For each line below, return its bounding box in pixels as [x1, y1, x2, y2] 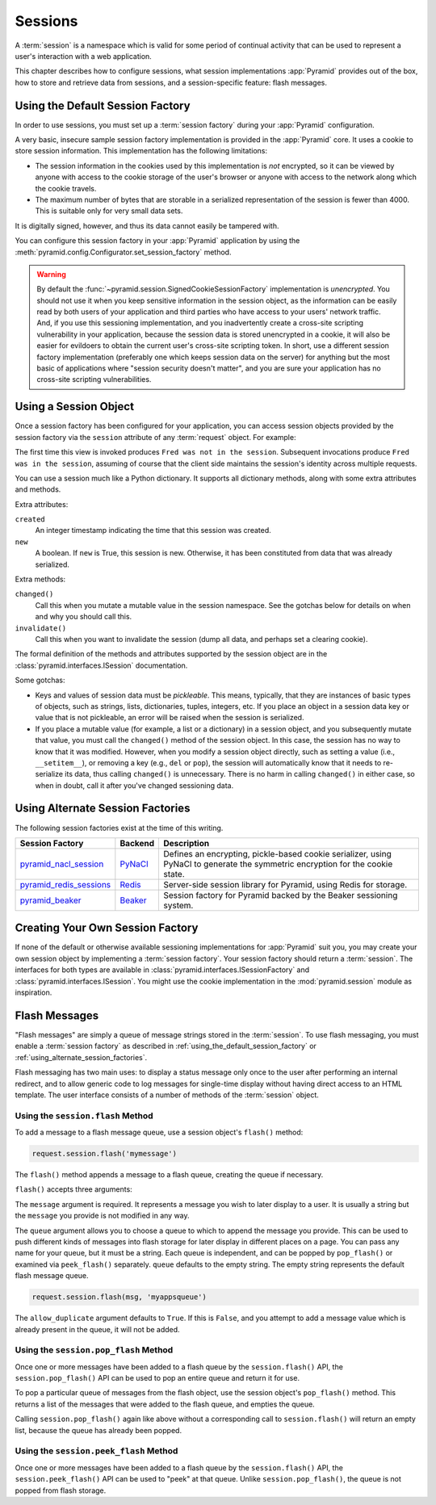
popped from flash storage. [15, 1486, 107, 1495]
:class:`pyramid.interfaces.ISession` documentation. [15, 660, 188, 670]
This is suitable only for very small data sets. [35, 206, 183, 216]
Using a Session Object [15, 400, 135, 413]
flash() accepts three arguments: [15, 1184, 132, 1194]
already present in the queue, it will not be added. [15, 1324, 181, 1334]
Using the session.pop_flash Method [15, 1344, 174, 1356]
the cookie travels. [35, 183, 97, 193]
